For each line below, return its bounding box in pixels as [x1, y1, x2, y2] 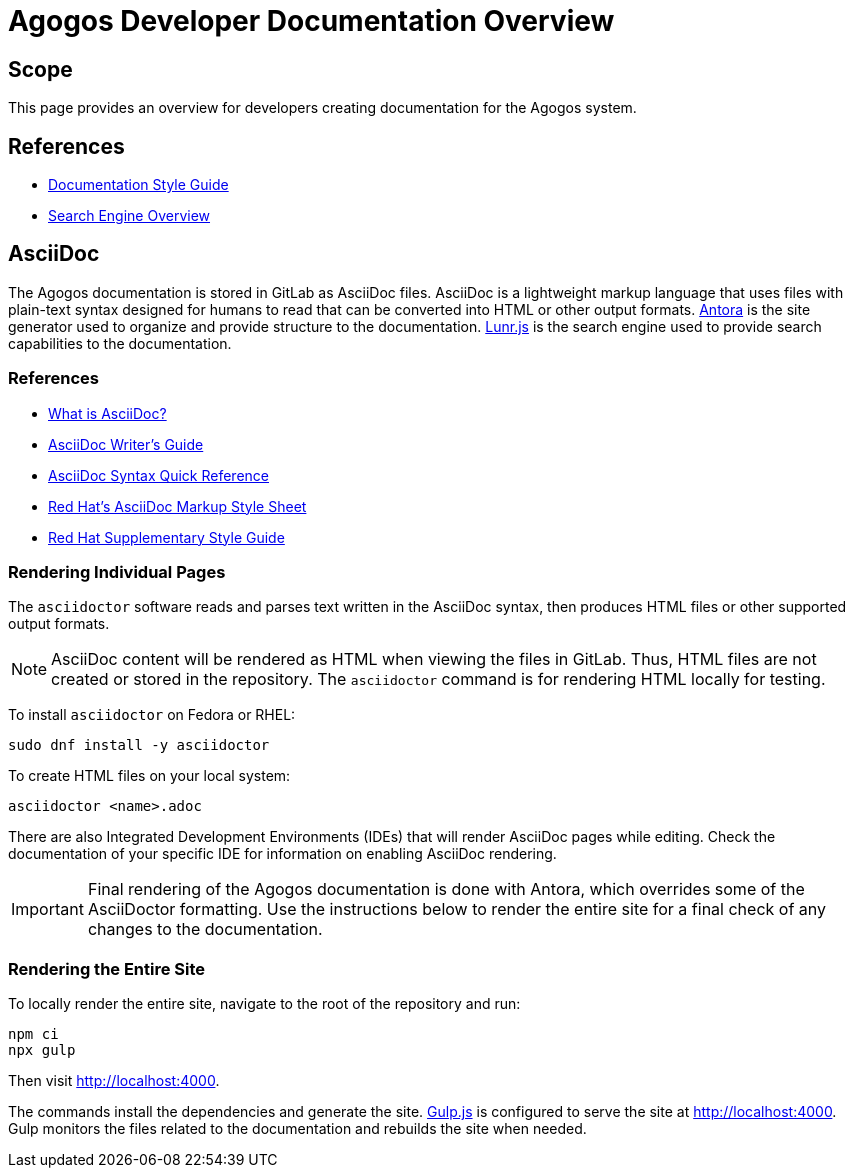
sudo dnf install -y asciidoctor [8, 737, 270, 754]
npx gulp [8, 1042, 76, 1059]
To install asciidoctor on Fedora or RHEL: [8, 706, 296, 724]
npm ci [8, 1026, 59, 1043]
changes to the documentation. [87, 919, 323, 940]
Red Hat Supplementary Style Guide [48, 528, 285, 546]
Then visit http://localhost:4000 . [8, 1072, 220, 1090]
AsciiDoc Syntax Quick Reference [48, 466, 269, 484]
